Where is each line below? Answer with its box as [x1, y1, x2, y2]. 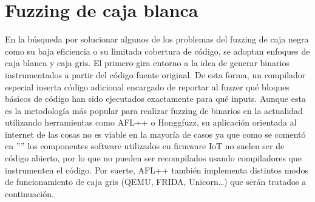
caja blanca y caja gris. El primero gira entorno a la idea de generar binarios [5, 56, 290, 69]
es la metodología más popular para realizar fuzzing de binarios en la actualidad [5, 104, 303, 116]
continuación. [5, 187, 54, 200]
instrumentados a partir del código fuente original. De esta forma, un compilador [5, 68, 306, 81]
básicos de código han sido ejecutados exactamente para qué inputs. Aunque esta [5, 92, 306, 105]
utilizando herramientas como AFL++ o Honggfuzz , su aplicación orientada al [5, 116, 297, 129]
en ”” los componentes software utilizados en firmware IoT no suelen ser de [5, 140, 285, 152]
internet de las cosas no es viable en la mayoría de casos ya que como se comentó [5, 127, 306, 140]
